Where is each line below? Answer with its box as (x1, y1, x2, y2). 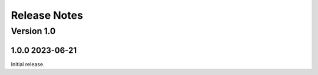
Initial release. (11, 60, 45, 67)
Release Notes (11, 9, 84, 22)
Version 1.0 (11, 26, 56, 36)
